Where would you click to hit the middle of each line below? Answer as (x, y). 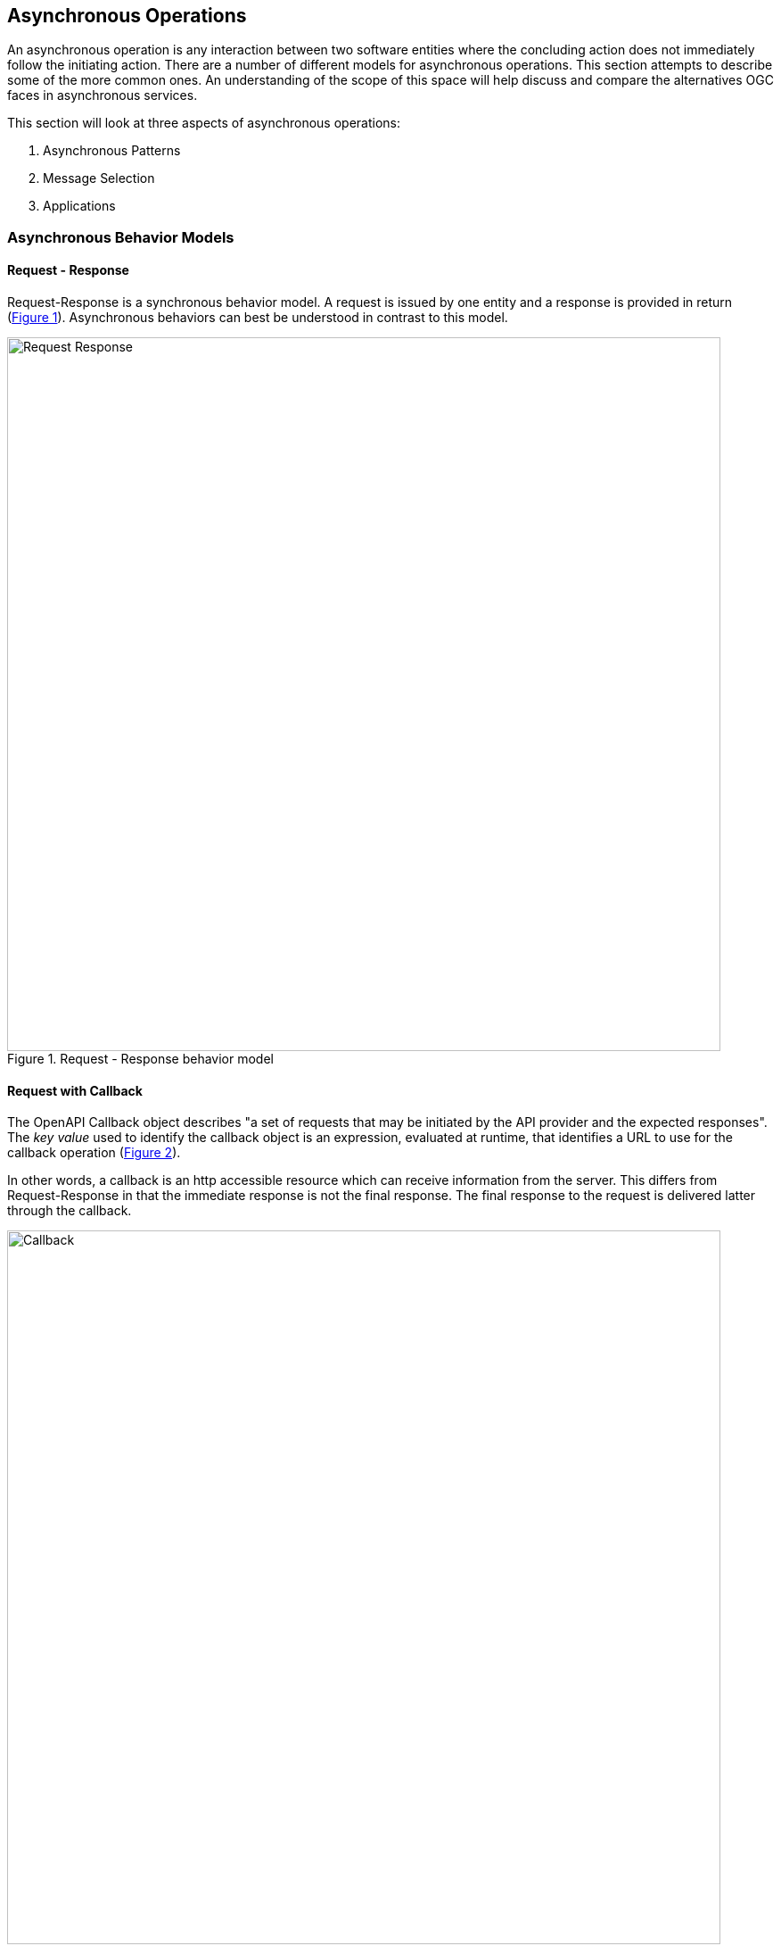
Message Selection (99, 178)
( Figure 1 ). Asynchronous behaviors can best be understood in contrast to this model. (258, 318)
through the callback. (70, 1211)
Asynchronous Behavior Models (121, 237)
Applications (79, 206)
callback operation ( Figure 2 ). (94, 1153)
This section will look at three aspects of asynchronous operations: (204, 123)
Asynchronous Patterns (112, 151)
